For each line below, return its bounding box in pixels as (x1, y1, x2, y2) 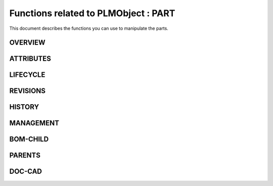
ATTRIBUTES (9, 55, 52, 63)
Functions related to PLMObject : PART (9, 8, 175, 19)
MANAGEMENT (9, 119, 59, 127)
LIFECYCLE (9, 71, 45, 79)
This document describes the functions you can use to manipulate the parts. (9, 25, 169, 31)
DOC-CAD (9, 167, 42, 176)
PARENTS (9, 151, 40, 160)
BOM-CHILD (9, 135, 49, 144)
